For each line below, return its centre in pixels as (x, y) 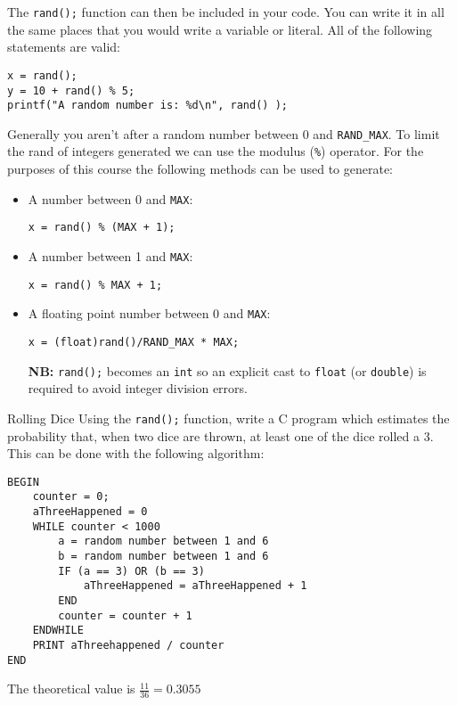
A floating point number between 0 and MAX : (149, 313)
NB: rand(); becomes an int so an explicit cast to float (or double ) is (227, 370)
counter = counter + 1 (125, 615)
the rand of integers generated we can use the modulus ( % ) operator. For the (216, 151)
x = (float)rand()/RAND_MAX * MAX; (134, 342)
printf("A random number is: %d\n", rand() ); (147, 106)
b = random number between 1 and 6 (163, 557)
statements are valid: (64, 47)
